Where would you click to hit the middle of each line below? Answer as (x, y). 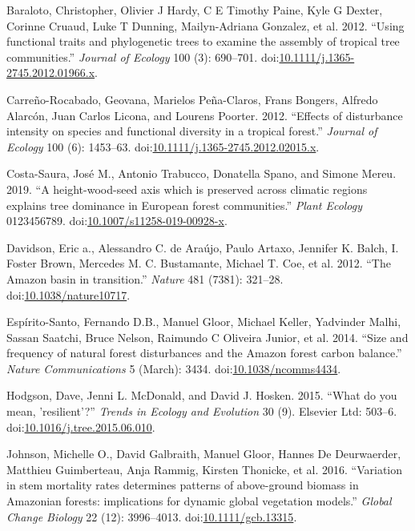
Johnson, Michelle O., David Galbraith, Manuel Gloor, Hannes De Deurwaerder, (204, 454)
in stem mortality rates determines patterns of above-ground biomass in (183, 485)
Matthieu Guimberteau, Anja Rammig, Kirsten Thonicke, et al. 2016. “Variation (205, 469)
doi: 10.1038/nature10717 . (68, 294)
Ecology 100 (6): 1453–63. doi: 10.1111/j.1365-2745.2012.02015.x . (163, 146)
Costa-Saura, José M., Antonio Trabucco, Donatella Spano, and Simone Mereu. (201, 173)
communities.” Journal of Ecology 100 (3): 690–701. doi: (143, 56)
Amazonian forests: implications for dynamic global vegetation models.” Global (199, 501)
